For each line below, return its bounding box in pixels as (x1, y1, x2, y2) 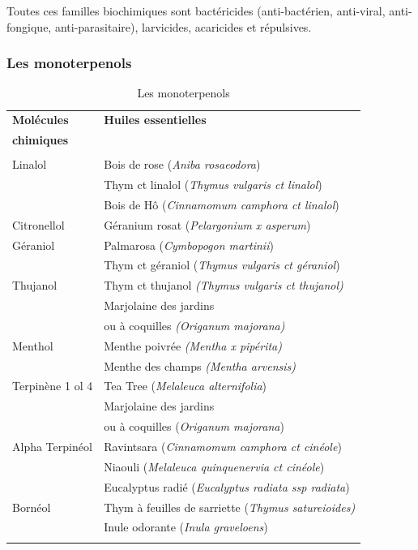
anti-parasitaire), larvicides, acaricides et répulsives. (54, 18, 312, 35)
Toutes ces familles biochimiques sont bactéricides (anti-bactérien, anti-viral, (6, 2, 386, 19)
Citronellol (12, 216, 65, 233)
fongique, (6, 18, 52, 35)
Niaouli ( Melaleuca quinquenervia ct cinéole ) (104, 458, 325, 475)
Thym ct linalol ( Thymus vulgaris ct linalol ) (104, 176, 322, 193)
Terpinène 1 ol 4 (12, 377, 93, 394)
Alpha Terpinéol (12, 438, 92, 454)
